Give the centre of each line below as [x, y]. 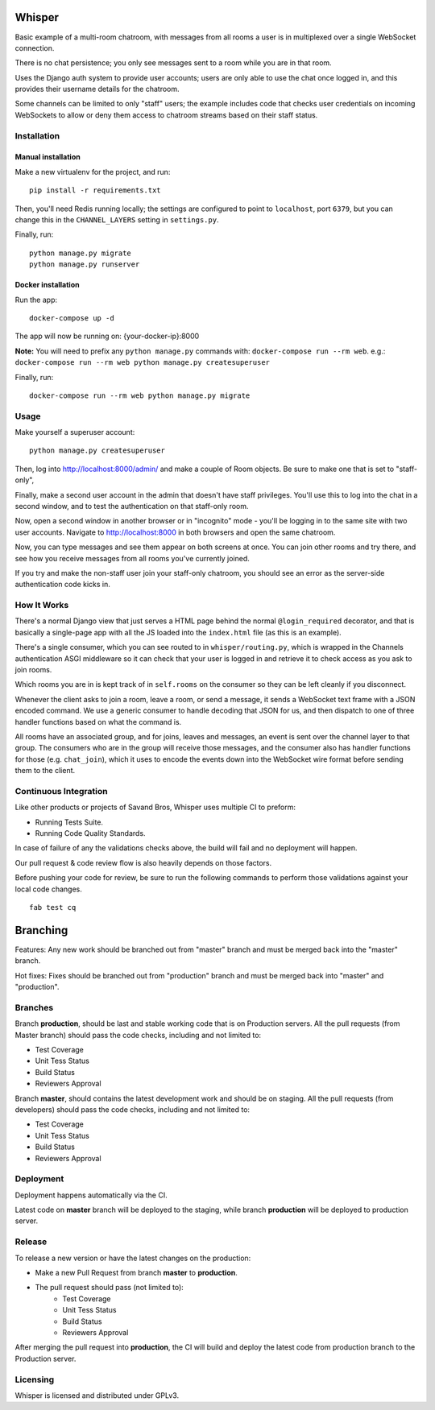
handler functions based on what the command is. [98, 722]
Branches [34, 1007]
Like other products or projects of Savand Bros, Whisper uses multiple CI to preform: [155, 807]
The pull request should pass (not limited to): [110, 1288]
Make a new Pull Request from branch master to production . [136, 1273]
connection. [35, 48]
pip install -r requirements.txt [95, 190]
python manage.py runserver [85, 265]
